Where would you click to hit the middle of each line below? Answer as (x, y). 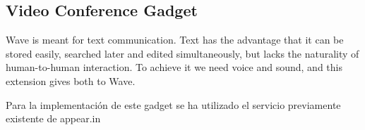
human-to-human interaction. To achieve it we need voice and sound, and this (174, 67)
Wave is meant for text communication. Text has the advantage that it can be (175, 40)
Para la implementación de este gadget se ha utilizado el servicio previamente (173, 104)
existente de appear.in (53, 118)
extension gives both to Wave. (71, 80)
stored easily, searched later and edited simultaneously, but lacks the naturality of (182, 53)
